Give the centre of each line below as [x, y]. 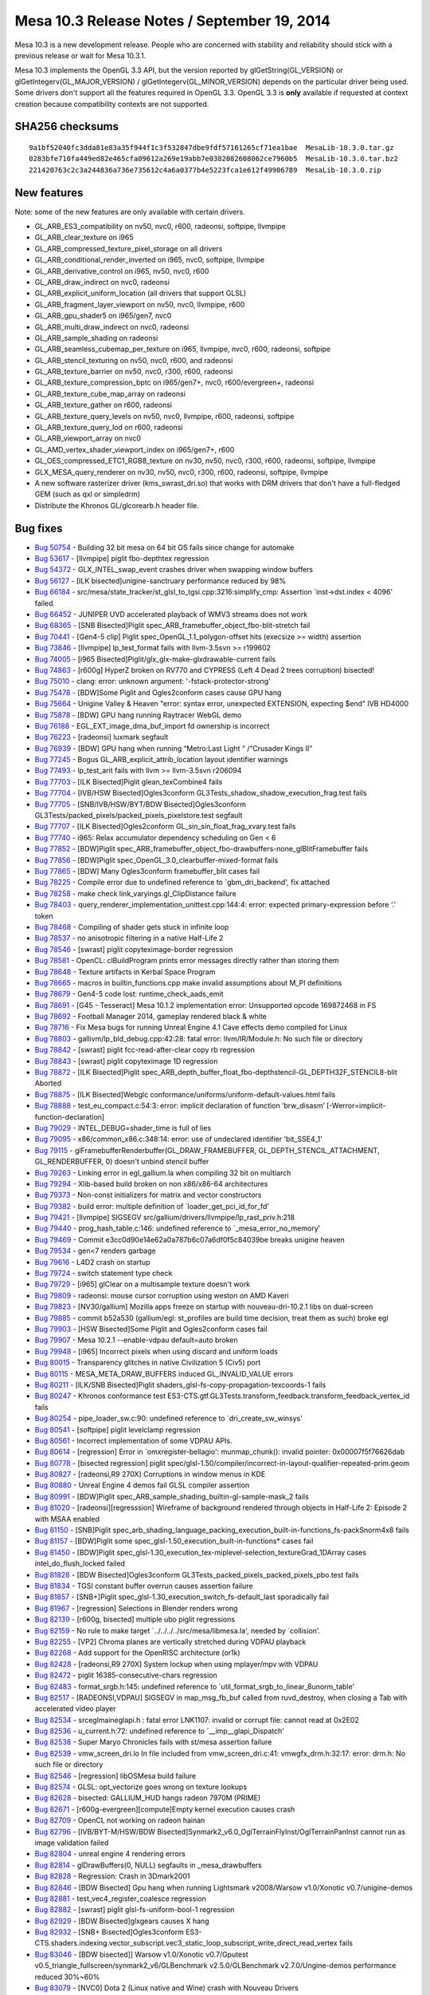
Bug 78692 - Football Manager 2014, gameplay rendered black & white [150, 1017]
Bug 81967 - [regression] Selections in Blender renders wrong [136, 1608]
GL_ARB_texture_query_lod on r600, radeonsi [109, 428]
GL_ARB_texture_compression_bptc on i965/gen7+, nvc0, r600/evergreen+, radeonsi [174, 382]
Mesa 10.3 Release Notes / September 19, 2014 [172, 21]
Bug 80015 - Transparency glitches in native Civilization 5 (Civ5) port [148, 1363]
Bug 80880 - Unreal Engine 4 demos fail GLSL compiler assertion [142, 1485]
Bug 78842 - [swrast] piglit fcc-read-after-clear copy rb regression [145, 1050]
